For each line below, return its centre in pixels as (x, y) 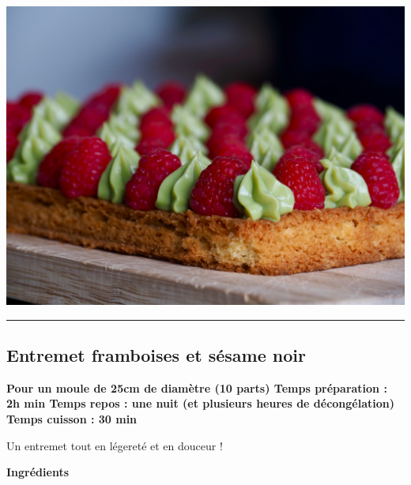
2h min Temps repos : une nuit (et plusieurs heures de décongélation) (200, 403)
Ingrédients (38, 472)
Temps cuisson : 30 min (72, 418)
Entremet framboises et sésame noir (156, 354)
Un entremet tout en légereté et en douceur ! (115, 445)
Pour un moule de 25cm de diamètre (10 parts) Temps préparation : (197, 387)
